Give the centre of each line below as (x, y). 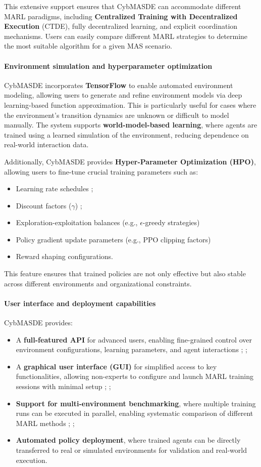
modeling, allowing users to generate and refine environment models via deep (123, 95)
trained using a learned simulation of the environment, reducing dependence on (126, 134)
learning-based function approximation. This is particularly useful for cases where (130, 104)
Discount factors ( (44, 205)
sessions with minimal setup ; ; (63, 386)
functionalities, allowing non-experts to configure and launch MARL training (135, 376)
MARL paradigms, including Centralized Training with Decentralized (121, 16)
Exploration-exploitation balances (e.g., (77, 222)
